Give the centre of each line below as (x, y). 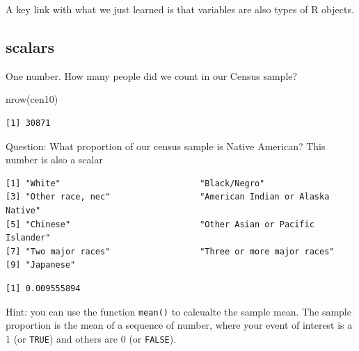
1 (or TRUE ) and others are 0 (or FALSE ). (91, 338)
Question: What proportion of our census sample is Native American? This (166, 146)
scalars (30, 46)
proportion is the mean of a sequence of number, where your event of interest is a (179, 325)
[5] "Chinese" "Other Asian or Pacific (160, 224)
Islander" (28, 238)
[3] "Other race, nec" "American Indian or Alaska (168, 197)
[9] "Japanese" (41, 265)
